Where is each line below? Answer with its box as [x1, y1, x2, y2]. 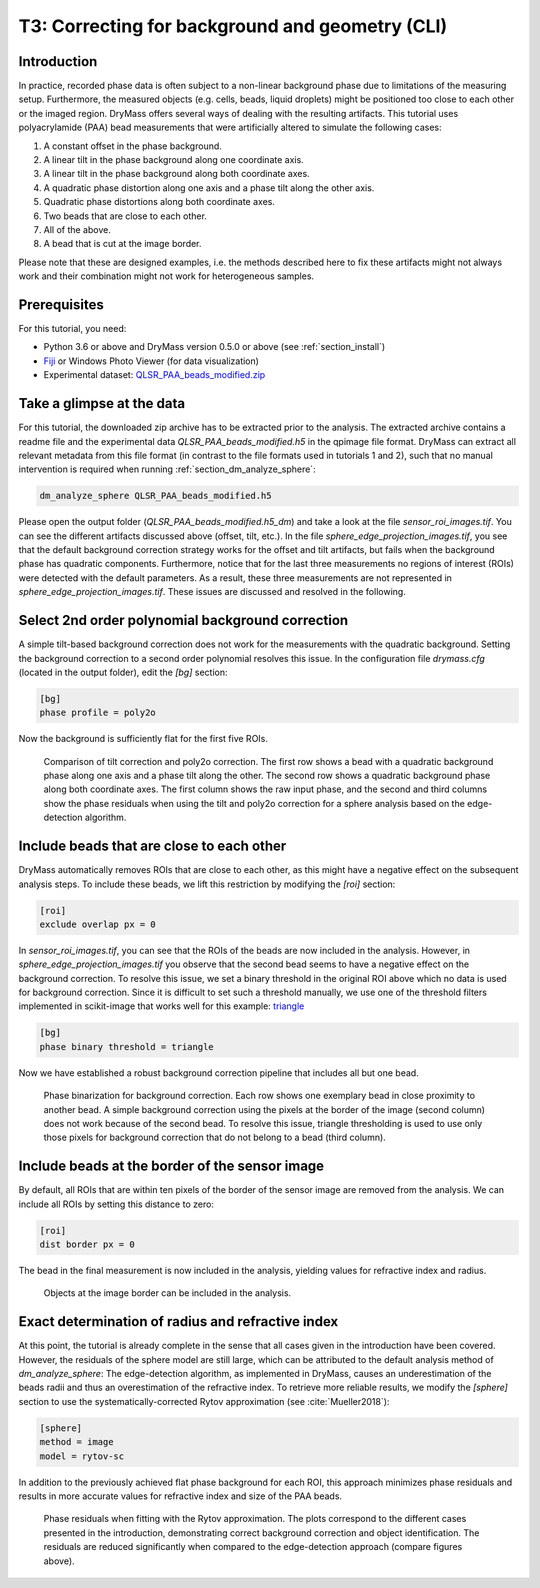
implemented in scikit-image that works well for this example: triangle [18, 1000, 305, 1012]
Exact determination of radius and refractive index [18, 1313, 339, 1330]
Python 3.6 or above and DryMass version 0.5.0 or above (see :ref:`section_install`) [43, 341, 386, 353]
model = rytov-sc [39, 1450, 125, 1462]
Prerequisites [18, 296, 104, 313]
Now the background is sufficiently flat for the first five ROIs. [18, 733, 269, 745]
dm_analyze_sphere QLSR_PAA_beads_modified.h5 [39, 490, 272, 502]
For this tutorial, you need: [18, 323, 127, 335]
